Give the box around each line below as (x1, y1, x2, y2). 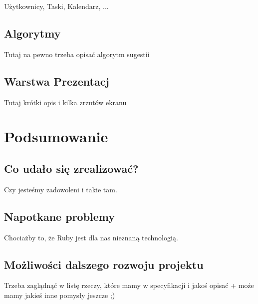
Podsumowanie (4, 126, 108, 147)
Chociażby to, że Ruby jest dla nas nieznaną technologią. (4, 232, 178, 242)
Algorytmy (4, 25, 61, 41)
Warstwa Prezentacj (4, 73, 109, 89)
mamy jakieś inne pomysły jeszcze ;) (4, 289, 115, 300)
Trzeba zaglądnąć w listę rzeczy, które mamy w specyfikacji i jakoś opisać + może (4, 280, 254, 290)
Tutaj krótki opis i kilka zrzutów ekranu (4, 97, 127, 107)
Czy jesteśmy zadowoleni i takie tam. (4, 184, 117, 194)
